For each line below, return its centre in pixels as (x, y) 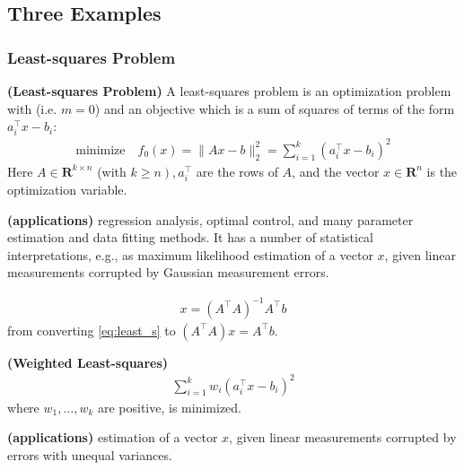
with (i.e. (32, 108)
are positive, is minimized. (169, 407)
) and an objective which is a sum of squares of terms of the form (275, 108)
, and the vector (336, 171)
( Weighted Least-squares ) (88, 362)
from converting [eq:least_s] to (92, 330)
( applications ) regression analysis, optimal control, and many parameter (210, 219)
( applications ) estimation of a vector (113, 437)
